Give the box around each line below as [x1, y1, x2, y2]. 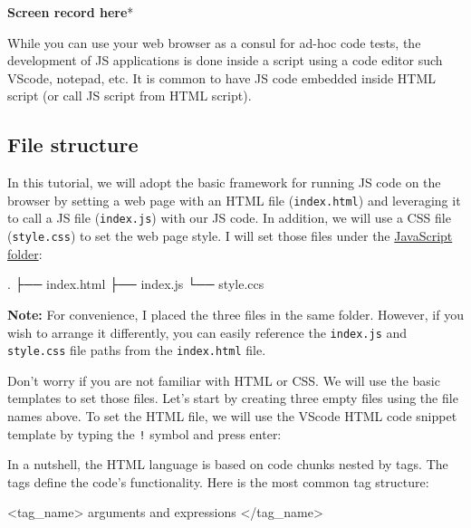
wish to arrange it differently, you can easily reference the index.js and [7, 322, 408, 341]
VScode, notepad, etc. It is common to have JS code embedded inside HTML [7, 68, 437, 87]
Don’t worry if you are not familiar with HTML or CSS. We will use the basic [7, 370, 440, 389]
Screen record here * [7, 3, 134, 21]
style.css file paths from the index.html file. [7, 341, 266, 360]
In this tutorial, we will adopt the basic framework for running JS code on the [7, 173, 441, 192]
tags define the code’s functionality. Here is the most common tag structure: [7, 472, 429, 491]
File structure [7, 130, 139, 158]
